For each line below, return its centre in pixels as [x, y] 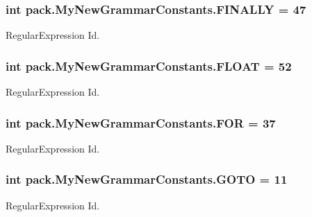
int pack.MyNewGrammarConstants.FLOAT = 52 [149, 66]
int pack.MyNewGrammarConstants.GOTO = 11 [147, 179]
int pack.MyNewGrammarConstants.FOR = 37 [141, 122]
